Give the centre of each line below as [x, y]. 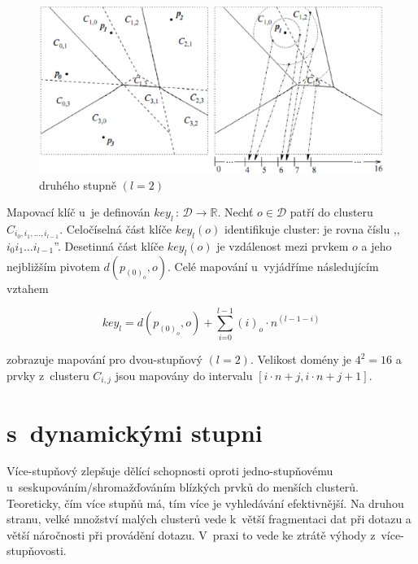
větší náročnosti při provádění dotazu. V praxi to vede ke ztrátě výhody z [191, 534]
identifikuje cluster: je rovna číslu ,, [312, 228]
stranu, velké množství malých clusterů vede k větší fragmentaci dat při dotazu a [209, 519]
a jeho [377, 245]
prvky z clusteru [48, 375]
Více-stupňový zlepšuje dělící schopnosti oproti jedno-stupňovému [170, 471]
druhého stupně [78, 184]
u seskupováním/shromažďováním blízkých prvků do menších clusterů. [183, 487]
